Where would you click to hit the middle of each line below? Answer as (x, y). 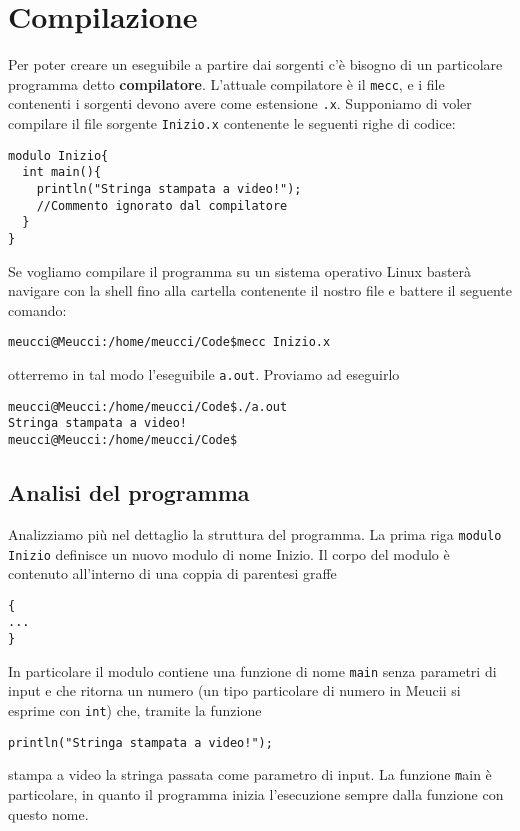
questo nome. (48, 813)
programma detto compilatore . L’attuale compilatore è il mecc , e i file (226, 83)
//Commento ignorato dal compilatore (162, 205)
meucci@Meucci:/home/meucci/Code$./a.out (148, 406)
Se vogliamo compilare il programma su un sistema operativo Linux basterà (240, 270)
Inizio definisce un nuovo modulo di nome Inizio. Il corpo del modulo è (229, 553)
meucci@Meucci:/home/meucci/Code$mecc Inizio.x (169, 342)
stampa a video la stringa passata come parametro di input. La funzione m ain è (250, 774)
